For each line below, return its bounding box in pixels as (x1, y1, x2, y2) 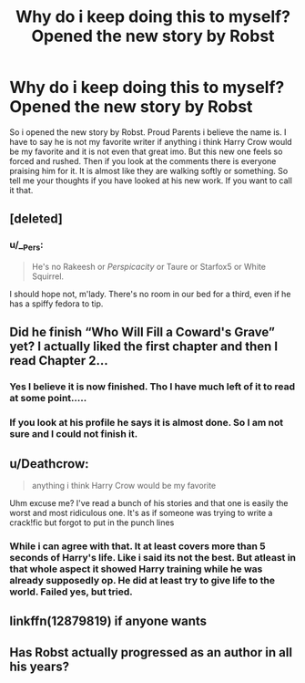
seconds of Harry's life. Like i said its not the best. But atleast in (9, 551, 297, 564)
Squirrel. (31, 271, 65, 282)
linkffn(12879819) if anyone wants (9, 614, 208, 629)
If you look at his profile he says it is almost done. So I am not (9, 417, 284, 429)
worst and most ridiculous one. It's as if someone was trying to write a (9, 507, 273, 518)
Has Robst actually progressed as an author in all (9, 645, 293, 660)
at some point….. (9, 392, 87, 405)
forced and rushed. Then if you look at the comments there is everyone (9, 155, 277, 166)
